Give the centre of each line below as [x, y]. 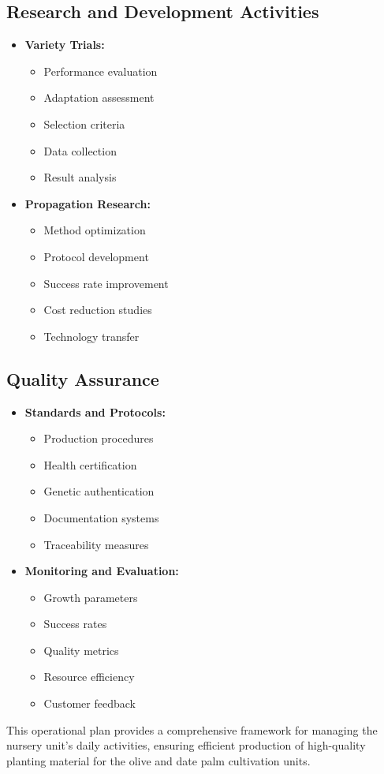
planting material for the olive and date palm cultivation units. [158, 760]
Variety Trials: [65, 45]
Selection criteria [84, 123]
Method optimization [95, 230]
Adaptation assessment [99, 97]
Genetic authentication [99, 491]
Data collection [80, 150]
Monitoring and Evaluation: [102, 571]
